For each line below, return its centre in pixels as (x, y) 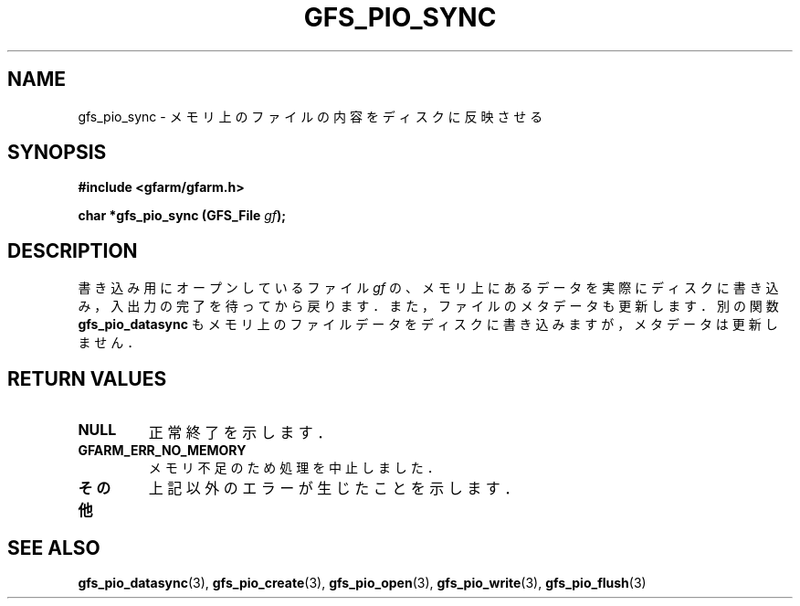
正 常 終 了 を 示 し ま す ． (240, 433)
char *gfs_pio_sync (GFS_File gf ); (182, 216)
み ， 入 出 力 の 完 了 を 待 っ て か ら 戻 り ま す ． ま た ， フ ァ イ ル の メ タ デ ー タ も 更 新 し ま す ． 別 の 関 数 (428, 306)
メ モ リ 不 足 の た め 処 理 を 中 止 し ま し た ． (294, 468)
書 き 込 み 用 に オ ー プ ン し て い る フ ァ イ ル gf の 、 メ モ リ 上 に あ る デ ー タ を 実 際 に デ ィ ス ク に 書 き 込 (428, 288)
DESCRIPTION (73, 250)
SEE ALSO (54, 548)
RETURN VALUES (87, 378)
